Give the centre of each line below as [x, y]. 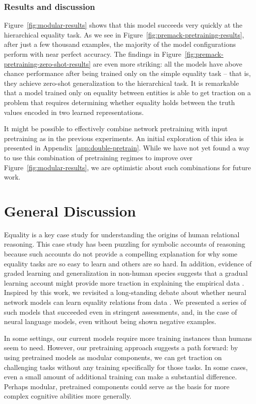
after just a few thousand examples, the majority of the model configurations [120, 44]
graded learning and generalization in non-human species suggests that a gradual [126, 273]
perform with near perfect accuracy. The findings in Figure [93, 54]
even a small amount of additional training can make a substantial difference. [121, 377]
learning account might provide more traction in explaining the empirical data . [124, 282]
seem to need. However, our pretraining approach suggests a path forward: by [121, 348]
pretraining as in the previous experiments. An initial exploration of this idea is [124, 138]
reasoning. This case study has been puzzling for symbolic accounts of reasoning [125, 244]
